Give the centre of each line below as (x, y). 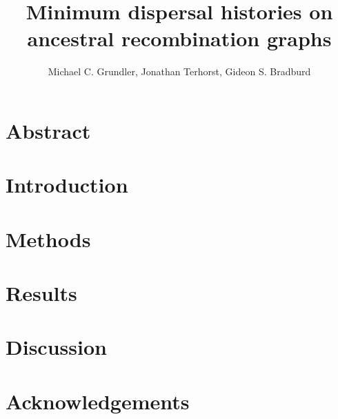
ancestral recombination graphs (179, 38)
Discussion (56, 347)
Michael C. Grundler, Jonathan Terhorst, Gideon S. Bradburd (179, 71)
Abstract (48, 130)
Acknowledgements (98, 401)
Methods (48, 238)
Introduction (67, 185)
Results (41, 293)
